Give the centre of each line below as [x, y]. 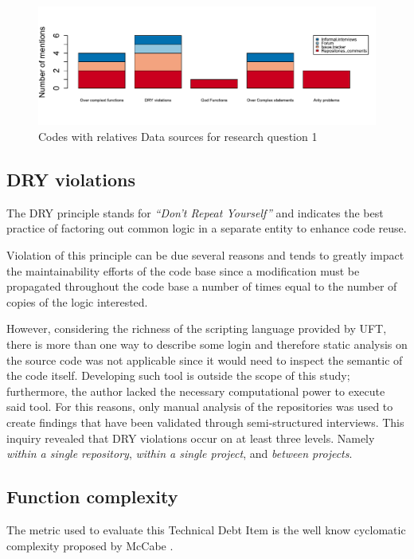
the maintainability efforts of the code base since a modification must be [183, 270]
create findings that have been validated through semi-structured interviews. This [205, 422]
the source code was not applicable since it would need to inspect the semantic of [205, 360]
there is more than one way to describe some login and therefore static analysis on [207, 344]
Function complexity [92, 496]
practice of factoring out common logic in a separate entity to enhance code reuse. [207, 228]
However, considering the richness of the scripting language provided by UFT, [197, 328]
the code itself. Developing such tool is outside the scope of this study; [178, 375]
